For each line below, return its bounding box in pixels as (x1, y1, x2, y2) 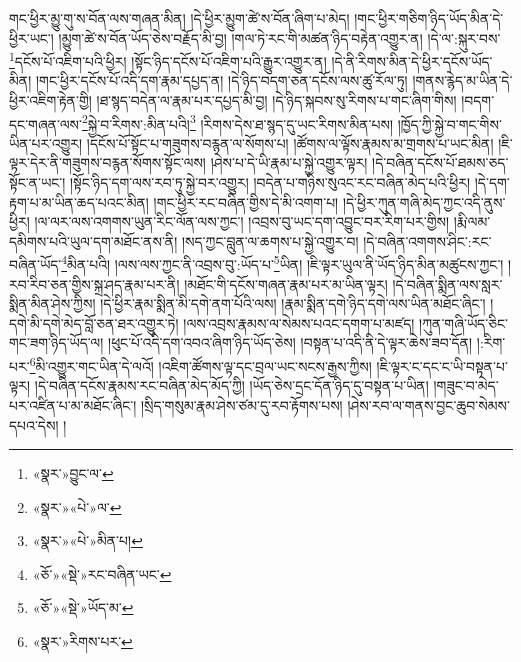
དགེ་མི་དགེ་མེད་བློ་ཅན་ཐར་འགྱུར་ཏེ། (9, 312, 179, 333)
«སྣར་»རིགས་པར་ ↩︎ (32, 631, 133, 652)
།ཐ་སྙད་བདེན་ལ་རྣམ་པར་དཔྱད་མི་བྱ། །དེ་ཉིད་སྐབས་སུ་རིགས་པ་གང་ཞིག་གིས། (96, 90, 457, 111)
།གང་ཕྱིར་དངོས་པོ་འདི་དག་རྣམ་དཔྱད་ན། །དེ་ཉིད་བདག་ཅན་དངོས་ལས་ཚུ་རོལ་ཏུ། (35, 70, 408, 91)
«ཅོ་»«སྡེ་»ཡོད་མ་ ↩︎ (32, 597, 134, 618)
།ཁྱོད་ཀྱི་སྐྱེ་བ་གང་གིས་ (397, 113, 502, 134)
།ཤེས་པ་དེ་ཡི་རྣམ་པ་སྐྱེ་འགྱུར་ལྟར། (210, 152, 368, 173)
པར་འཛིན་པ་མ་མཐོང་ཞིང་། (9, 394, 137, 415)
